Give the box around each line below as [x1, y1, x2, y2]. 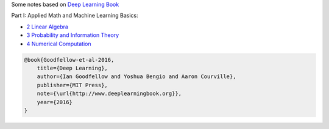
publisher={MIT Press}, [37, 82, 108, 88]
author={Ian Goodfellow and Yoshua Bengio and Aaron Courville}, [37, 73, 236, 80]
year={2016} [37, 99, 73, 105]
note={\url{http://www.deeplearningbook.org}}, [37, 90, 182, 97]
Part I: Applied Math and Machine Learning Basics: [11, 12, 138, 19]
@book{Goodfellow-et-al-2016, [24, 56, 115, 63]
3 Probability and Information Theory [26, 31, 119, 39]
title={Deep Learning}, [37, 64, 108, 71]
